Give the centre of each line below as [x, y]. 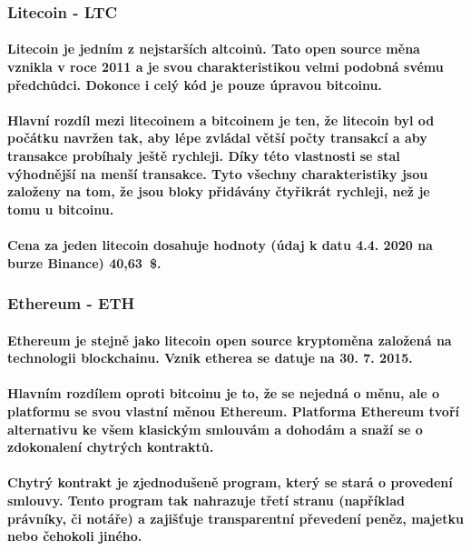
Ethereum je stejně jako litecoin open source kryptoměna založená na [230, 340]
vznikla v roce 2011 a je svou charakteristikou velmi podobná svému [226, 67]
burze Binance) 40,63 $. [84, 262]
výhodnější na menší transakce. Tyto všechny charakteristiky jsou [218, 173]
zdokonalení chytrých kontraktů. [111, 447]
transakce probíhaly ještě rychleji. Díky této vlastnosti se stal [204, 155]
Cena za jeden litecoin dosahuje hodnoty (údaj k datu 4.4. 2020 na [220, 244]
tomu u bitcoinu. [61, 209]
